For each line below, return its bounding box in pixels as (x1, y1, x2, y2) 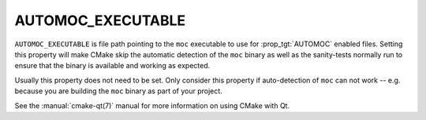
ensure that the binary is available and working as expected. (14, 61, 211, 71)
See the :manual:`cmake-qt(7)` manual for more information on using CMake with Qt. (14, 100, 290, 110)
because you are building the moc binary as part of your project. (14, 86, 222, 96)
